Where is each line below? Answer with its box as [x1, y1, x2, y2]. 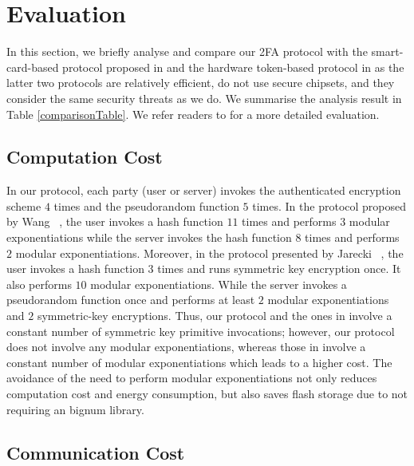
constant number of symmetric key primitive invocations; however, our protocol [6, 322, 395, 339]
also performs [6, 275, 72, 292]
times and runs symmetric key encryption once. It [157, 260, 401, 277]
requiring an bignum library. [6, 401, 144, 417]
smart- [371, 43, 404, 60]
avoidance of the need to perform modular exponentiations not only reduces [6, 369, 377, 386]
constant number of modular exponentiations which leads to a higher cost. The [6, 353, 392, 370]
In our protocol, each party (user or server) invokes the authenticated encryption [6, 182, 401, 199]
